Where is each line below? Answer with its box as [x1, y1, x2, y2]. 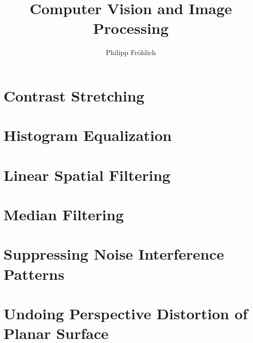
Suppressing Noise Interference [4, 243, 224, 264]
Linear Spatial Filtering [4, 164, 171, 185]
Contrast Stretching [4, 85, 144, 106]
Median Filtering [4, 204, 124, 225]
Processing [93, 18, 169, 38]
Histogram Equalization [4, 125, 172, 145]
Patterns [4, 263, 65, 284]
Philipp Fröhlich [106, 47, 156, 58]
